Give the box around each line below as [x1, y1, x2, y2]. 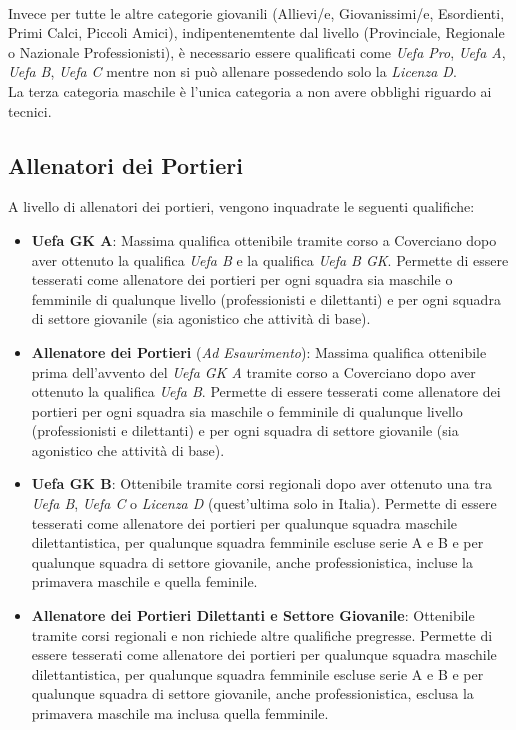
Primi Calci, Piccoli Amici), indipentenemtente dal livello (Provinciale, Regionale [8, 22, 505, 43]
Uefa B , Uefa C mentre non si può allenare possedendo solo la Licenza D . [8, 61, 457, 82]
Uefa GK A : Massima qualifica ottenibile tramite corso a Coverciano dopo [31, 229, 497, 250]
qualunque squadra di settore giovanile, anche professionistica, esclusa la [31, 683, 474, 704]
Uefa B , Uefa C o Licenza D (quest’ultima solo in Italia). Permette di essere [31, 493, 497, 514]
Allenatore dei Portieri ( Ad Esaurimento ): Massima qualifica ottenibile [31, 341, 487, 362]
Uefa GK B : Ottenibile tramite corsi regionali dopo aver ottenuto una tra [31, 473, 493, 494]
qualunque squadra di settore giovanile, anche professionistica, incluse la [31, 551, 474, 572]
